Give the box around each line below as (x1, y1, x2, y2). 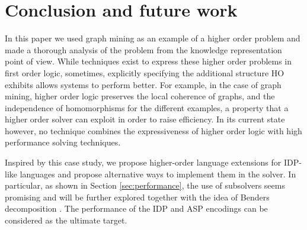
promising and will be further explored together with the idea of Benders (5, 190, 270, 203)
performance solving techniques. (5, 136, 121, 148)
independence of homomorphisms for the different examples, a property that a (5, 101, 289, 114)
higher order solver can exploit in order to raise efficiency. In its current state (5, 113, 285, 125)
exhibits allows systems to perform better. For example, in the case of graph (5, 78, 282, 90)
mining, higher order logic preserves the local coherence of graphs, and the (5, 90, 275, 102)
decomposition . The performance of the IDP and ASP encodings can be (5, 202, 268, 215)
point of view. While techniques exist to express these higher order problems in (5, 55, 292, 67)
